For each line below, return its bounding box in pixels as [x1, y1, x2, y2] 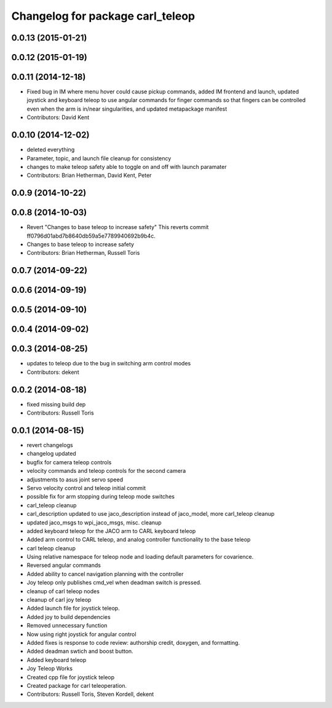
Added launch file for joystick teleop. [26, 605, 120, 612]
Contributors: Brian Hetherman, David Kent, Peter [26, 172, 152, 179]
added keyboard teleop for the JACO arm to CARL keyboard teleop [26, 527, 196, 534]
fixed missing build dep [26, 400, 86, 408]
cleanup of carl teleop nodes [26, 587, 100, 595]
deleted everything [26, 146, 75, 154]
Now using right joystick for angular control [26, 630, 136, 638]
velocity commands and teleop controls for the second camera [26, 467, 186, 475]
